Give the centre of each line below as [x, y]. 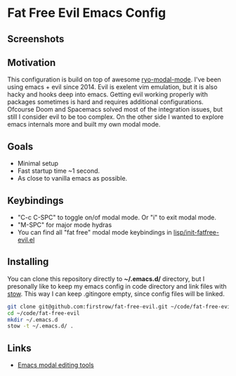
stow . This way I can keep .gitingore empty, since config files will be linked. [116, 294]
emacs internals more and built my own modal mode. [84, 124]
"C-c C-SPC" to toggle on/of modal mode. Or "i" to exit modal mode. [117, 218]
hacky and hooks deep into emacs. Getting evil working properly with [108, 95]
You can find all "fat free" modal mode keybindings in [94, 233]
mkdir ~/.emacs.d [33, 320]
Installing [28, 262]
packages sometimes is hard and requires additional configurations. [105, 102]
